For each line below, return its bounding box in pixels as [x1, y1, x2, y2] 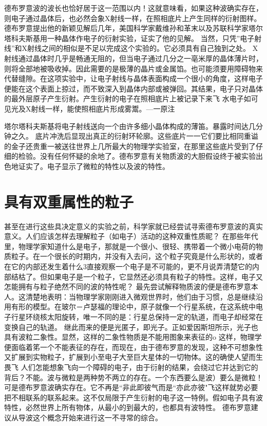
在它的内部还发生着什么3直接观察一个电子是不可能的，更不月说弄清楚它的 [4, 261, 252, 271]
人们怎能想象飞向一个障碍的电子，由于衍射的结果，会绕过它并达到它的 [21, 361, 258, 372]
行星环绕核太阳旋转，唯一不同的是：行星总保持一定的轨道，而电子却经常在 [11, 311, 263, 322]
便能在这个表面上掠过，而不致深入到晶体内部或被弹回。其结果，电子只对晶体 [4, 83, 263, 94]
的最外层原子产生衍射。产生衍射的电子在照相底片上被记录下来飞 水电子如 [4, 93, 251, 104]
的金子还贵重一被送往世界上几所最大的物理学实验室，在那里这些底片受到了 [4, 140, 256, 151]
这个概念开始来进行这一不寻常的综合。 [32, 412, 162, 422]
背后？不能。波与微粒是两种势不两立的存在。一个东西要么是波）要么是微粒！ [4, 372, 263, 382]
